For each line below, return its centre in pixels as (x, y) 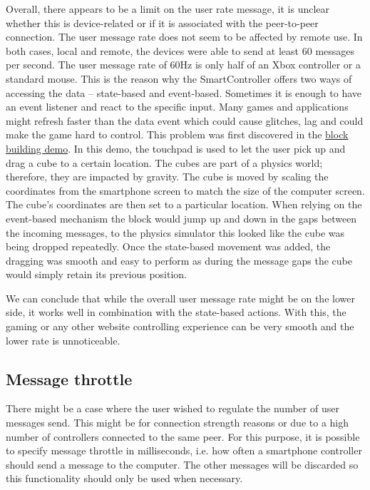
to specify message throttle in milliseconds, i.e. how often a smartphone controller (184, 450)
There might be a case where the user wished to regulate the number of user (173, 408)
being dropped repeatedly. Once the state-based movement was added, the (168, 246)
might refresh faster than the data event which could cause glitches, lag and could (185, 120)
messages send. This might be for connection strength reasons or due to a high (178, 423)
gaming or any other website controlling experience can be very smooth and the (180, 326)
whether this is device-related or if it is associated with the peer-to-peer (162, 22)
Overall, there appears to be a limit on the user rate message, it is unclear (168, 9)
